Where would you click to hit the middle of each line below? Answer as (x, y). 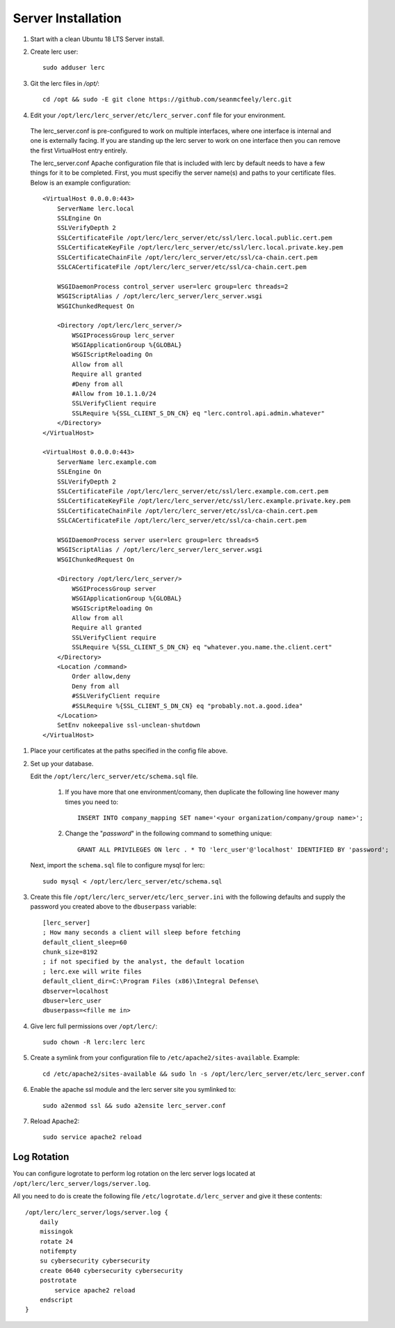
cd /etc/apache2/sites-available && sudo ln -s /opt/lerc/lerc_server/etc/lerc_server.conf (204, 1074)
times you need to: (91, 802)
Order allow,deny (102, 677)
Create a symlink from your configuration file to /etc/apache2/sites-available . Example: (165, 1058)
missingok (56, 1232)
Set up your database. (62, 764)
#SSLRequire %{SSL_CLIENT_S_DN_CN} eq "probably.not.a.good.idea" (187, 706)
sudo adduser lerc (74, 68)
